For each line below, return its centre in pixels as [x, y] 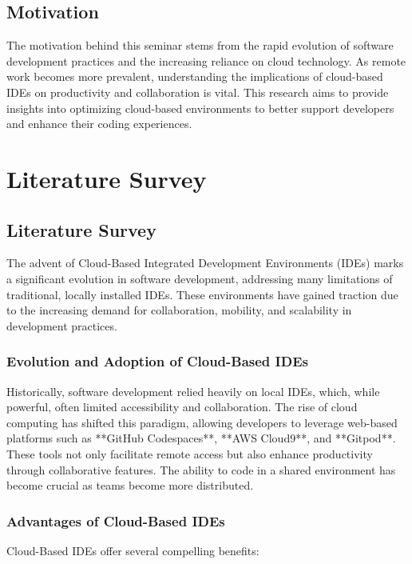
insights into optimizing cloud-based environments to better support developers [200, 108]
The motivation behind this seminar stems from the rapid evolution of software [200, 45]
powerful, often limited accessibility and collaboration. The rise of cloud [182, 407]
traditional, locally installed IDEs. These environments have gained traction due [202, 294]
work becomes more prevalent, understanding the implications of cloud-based [195, 76]
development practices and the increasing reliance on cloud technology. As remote [206, 60]
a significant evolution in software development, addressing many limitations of [200, 278]
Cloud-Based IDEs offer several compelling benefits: [133, 550]
